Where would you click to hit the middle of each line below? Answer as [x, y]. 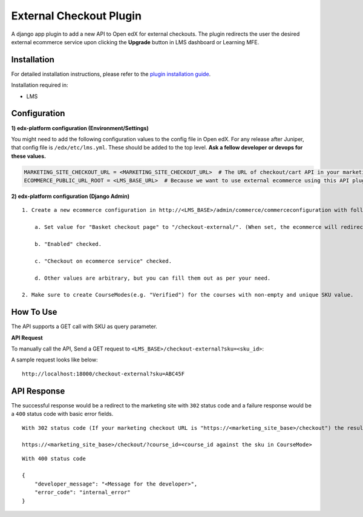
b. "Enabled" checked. [68, 244]
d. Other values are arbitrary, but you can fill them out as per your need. [152, 278]
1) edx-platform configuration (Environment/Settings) [80, 128]
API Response [38, 391]
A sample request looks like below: [54, 360]
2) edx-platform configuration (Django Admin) [70, 196]
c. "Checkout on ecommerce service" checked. [103, 261]
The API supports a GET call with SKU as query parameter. [84, 326]
